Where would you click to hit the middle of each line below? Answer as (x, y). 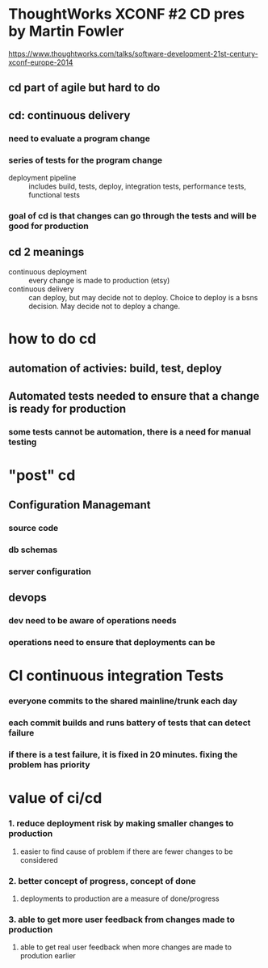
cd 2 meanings (46, 252)
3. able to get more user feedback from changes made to (122, 919)
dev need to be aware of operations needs (92, 621)
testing (23, 442)
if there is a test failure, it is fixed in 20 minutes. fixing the (123, 755)
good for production (48, 226)
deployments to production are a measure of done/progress (119, 898)
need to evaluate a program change (80, 138)
